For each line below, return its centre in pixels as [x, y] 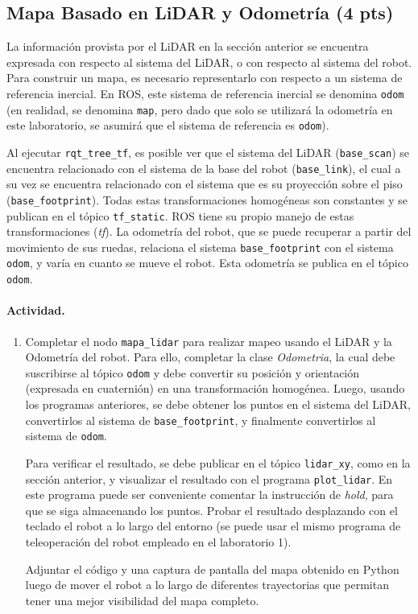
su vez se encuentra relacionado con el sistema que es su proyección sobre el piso [205, 184]
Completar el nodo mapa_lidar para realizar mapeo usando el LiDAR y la [209, 341]
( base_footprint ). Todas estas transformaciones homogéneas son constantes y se [207, 199]
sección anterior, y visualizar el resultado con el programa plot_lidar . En [209, 478]
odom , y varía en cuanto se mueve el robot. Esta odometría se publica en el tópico [207, 263]
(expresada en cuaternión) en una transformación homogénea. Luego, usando [215, 388]
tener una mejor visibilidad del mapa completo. [142, 600]
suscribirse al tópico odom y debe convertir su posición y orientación [192, 372]
